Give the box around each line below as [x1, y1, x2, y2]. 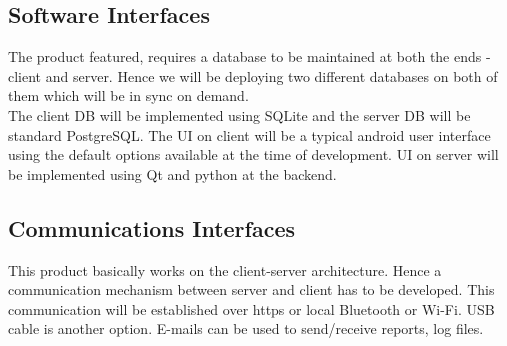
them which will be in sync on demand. [8, 85, 249, 106]
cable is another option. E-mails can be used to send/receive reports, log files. [8, 318, 484, 339]
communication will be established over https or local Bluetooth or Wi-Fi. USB [8, 298, 495, 319]
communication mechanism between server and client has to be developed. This [8, 279, 495, 300]
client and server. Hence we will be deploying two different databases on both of [8, 65, 498, 86]
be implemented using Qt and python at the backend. [8, 163, 337, 184]
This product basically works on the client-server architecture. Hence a [8, 259, 442, 280]
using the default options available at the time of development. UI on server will [8, 144, 499, 165]
